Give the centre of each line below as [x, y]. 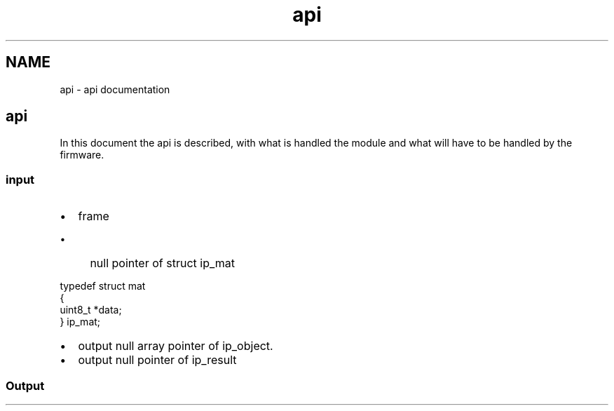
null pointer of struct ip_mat [162, 263]
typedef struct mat [103, 286]
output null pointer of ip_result [157, 360]
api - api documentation [115, 89]
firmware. [82, 155]
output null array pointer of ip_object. [176, 346]
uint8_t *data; [91, 310]
